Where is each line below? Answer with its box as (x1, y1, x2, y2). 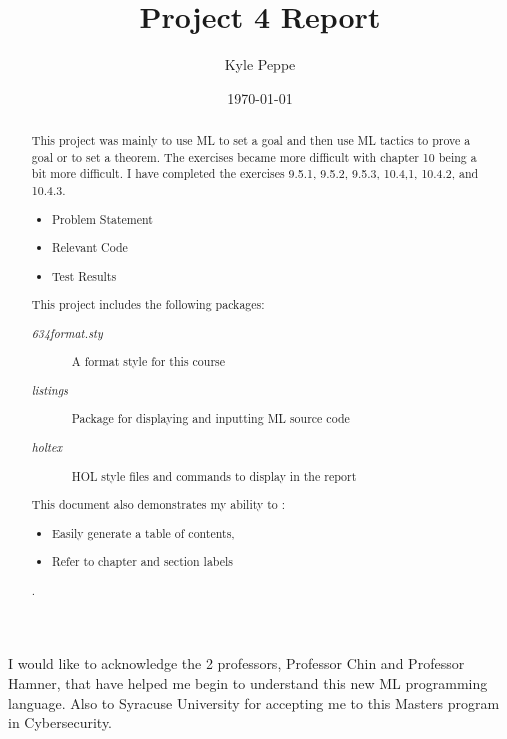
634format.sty (31, 324, 103, 341)
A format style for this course (71, 353, 226, 370)
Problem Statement (52, 210, 153, 227)
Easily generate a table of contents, (52, 524, 235, 541)
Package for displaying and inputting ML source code (71, 410, 350, 427)
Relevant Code (52, 239, 128, 256)
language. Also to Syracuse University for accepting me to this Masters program (8, 692, 500, 713)
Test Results (52, 267, 117, 284)
